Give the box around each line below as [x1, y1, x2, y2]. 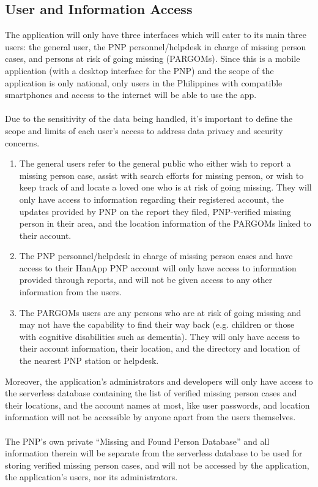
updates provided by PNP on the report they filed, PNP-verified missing [19, 205, 291, 217]
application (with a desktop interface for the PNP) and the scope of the [5, 64, 274, 77]
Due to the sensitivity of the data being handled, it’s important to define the [5, 112, 293, 125]
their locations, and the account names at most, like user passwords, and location [5, 398, 310, 411]
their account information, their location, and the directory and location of [19, 342, 300, 355]
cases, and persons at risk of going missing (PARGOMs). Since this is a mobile [5, 52, 300, 65]
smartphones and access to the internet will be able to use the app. [5, 88, 257, 101]
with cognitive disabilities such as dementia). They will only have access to [19, 330, 300, 342]
